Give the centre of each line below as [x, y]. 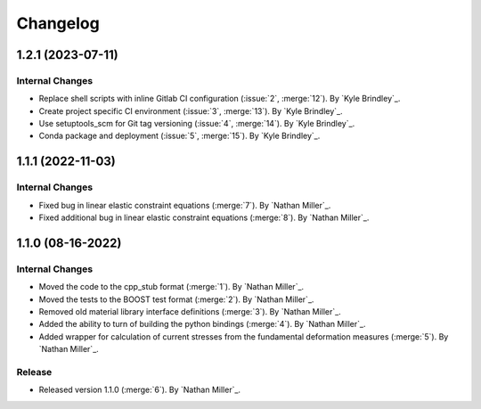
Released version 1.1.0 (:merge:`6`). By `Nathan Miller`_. [139, 390]
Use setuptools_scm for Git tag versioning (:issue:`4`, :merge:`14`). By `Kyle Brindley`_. [197, 124]
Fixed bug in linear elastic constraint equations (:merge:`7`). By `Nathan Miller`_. [185, 205]
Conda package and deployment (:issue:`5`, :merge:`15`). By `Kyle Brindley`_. [179, 136]
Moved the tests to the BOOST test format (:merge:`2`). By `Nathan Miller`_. [176, 299]
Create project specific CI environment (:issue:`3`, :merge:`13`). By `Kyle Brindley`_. [191, 110]
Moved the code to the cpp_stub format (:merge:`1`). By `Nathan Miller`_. [171, 287]
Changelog [58, 23]
